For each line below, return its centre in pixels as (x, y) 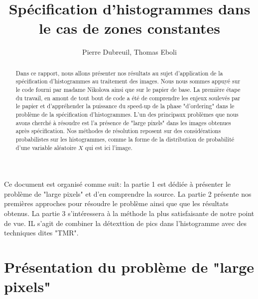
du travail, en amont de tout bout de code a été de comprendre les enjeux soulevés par (128, 98)
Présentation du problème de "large (129, 267)
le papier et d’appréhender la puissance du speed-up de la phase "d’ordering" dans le (125, 106)
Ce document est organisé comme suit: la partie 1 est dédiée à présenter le (118, 184)
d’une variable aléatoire (46, 147)
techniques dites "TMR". (41, 233)
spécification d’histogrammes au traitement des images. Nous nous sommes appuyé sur (128, 81)
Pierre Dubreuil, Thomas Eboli (129, 52)
